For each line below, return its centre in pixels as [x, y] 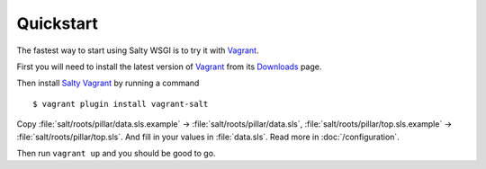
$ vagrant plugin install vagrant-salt [121, 104]
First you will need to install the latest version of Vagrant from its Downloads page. [169, 67]
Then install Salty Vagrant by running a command [108, 83]
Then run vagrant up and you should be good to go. [116, 153]
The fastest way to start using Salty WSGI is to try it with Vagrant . [138, 50]
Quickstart [58, 23]
